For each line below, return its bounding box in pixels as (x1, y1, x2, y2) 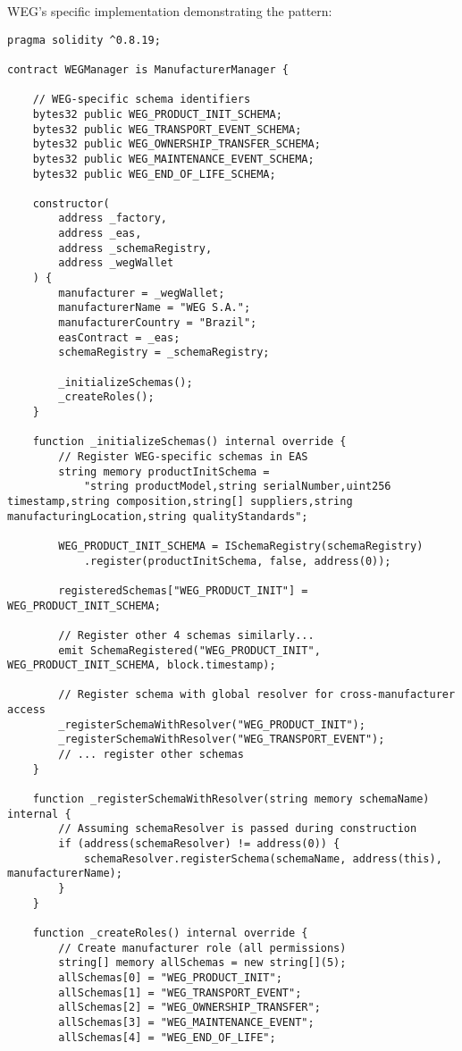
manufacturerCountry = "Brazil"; (58, 316, 257, 330)
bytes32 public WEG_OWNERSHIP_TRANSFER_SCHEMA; (32, 138, 321, 151)
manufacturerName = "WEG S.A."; (58, 301, 251, 315)
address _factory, (58, 212, 167, 225)
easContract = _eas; (58, 331, 181, 344)
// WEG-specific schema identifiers (32, 93, 251, 106)
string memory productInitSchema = (58, 465, 270, 478)
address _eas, (58, 227, 142, 240)
